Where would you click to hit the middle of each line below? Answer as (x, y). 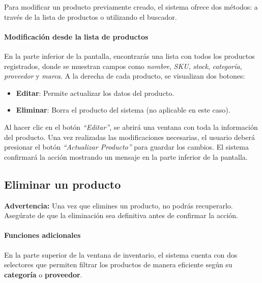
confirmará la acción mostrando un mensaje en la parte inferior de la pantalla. (126, 156)
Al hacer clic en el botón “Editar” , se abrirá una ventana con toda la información (131, 127)
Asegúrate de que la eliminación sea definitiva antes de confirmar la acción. (121, 215)
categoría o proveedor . (43, 274)
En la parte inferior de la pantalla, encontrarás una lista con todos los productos (129, 56)
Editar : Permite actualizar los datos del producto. (95, 93)
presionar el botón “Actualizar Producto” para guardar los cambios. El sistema (127, 147)
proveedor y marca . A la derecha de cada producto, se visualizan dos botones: (125, 76)
